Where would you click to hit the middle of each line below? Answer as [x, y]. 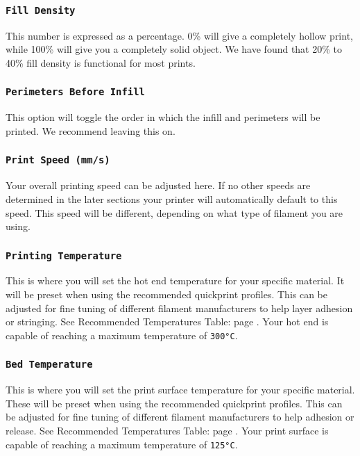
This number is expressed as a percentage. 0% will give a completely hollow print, [179, 35]
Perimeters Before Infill [75, 92]
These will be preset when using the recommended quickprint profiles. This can [174, 403]
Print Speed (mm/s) [58, 160]
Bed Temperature [49, 365]
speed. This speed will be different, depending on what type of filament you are [174, 212]
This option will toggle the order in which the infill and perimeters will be [163, 117]
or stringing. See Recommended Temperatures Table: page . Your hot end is [167, 321]
